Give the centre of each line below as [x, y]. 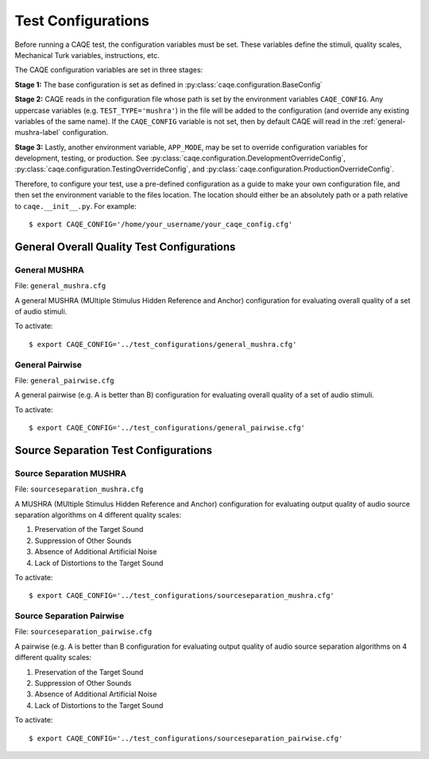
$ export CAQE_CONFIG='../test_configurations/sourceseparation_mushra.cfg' [182, 596]
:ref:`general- [384, 121]
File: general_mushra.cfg [60, 286]
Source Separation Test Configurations [114, 450]
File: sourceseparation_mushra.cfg [79, 489]
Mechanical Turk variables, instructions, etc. [87, 55]
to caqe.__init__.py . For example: [75, 206]
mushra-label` [38, 133]
